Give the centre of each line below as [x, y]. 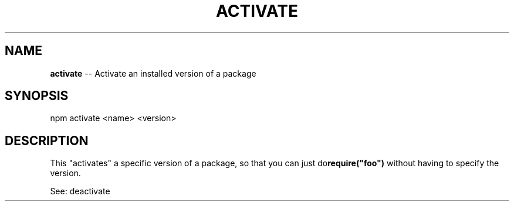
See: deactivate [80, 191]
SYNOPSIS [37, 96]
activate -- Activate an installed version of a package [153, 73]
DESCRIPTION [47, 140]
